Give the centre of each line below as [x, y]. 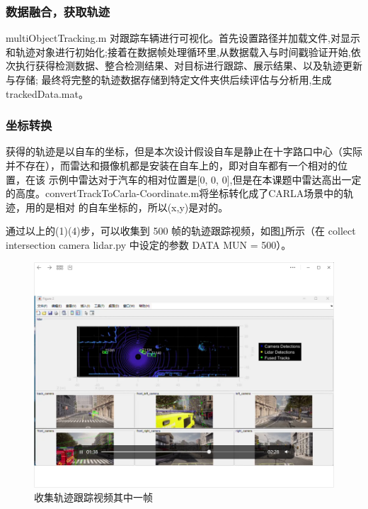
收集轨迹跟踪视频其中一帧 [93, 497]
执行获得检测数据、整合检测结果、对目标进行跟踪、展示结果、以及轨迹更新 [189, 66]
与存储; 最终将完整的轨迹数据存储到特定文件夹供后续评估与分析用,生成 [169, 79]
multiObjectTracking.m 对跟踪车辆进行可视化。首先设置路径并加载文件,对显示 [183, 38]
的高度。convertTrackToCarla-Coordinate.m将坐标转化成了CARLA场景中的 [175, 193]
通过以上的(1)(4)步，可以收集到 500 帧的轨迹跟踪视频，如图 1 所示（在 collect [181, 231]
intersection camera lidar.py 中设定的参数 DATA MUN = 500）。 [149, 244]
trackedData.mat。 [47, 93]
